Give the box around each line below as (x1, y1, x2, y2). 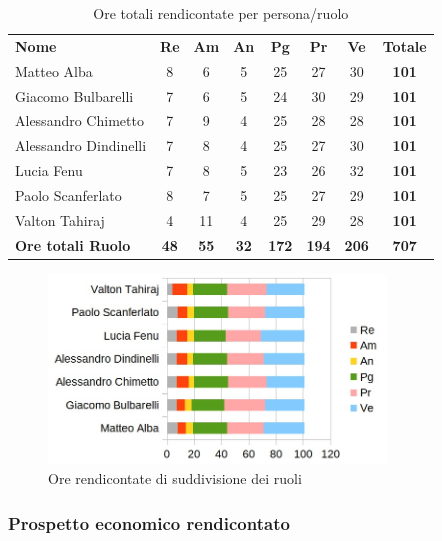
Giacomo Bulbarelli (15, 85, 134, 106)
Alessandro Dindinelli (15, 135, 147, 156)
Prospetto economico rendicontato (8, 510, 290, 535)
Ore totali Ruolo (15, 234, 131, 255)
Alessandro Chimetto (15, 110, 144, 131)
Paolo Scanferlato (15, 184, 122, 205)
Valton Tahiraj (15, 209, 105, 230)
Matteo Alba (15, 60, 93, 81)
